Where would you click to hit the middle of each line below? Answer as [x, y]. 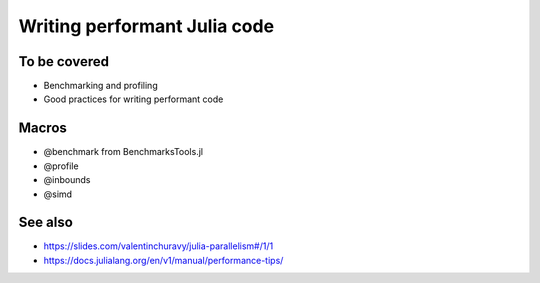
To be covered [64, 61]
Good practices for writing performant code [133, 99]
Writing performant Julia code [146, 26]
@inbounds [67, 180]
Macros [42, 128]
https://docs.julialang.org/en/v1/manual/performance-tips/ [163, 260]
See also [46, 222]
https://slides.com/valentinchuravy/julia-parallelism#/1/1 [158, 246]
